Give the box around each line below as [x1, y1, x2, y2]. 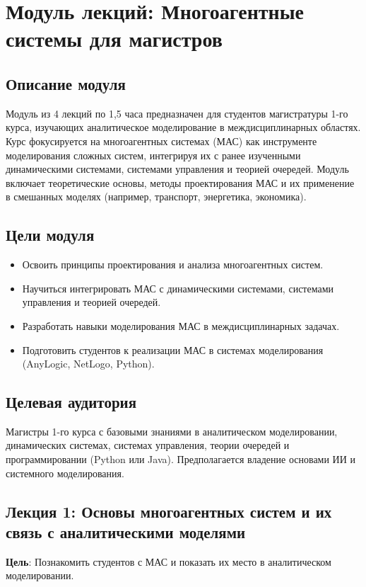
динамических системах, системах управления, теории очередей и [6, 438, 290, 452]
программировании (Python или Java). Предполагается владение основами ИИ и [6, 452, 355, 467]
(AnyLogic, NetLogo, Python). [22, 356, 155, 371]
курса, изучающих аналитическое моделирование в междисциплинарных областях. [6, 120, 361, 135]
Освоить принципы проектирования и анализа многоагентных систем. [22, 257, 324, 272]
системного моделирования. [6, 465, 124, 480]
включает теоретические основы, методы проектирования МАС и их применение [6, 175, 355, 190]
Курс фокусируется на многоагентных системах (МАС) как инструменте [6, 133, 317, 148]
